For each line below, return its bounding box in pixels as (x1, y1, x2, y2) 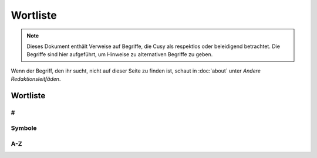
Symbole (11, 124, 38, 132)
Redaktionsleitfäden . (11, 75, 61, 83)
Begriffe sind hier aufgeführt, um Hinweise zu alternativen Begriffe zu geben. (26, 51, 213, 58)
